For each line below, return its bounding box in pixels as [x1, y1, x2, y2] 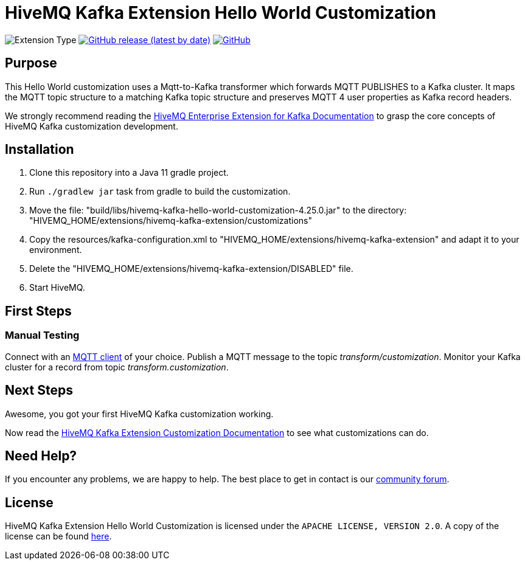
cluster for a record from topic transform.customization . [5, 361, 229, 372]
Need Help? [5, 448, 77, 463]
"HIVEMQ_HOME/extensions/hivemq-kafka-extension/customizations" [29, 215, 312, 226]
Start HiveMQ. [29, 282, 85, 293]
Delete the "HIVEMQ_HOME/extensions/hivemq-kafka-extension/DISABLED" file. [29, 263, 353, 274]
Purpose [5, 55, 57, 71]
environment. [29, 244, 82, 255]
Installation [5, 142, 74, 158]
